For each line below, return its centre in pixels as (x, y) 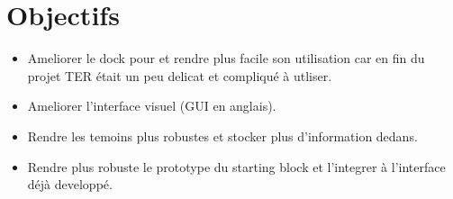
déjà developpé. (70, 184)
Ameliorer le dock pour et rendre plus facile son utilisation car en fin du (226, 58)
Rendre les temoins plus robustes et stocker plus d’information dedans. (222, 136)
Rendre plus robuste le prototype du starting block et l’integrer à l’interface (236, 166)
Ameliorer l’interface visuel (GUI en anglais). (152, 106)
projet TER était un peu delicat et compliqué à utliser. (180, 75)
